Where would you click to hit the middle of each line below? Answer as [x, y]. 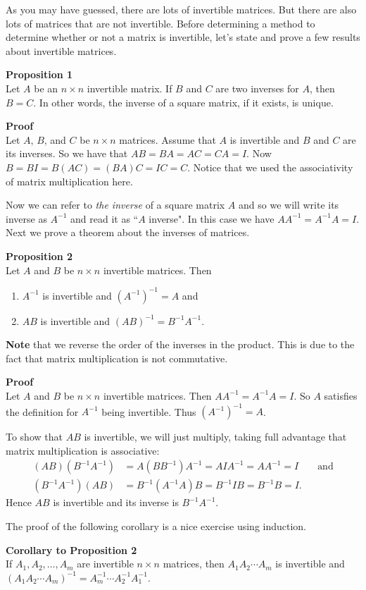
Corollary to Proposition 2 [71, 549]
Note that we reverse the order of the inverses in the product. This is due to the [180, 344]
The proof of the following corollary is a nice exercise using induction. [156, 526]
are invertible [105, 564]
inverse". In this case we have [212, 218]
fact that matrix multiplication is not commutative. [117, 358]
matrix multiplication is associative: [83, 450]
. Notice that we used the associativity [270, 167]
